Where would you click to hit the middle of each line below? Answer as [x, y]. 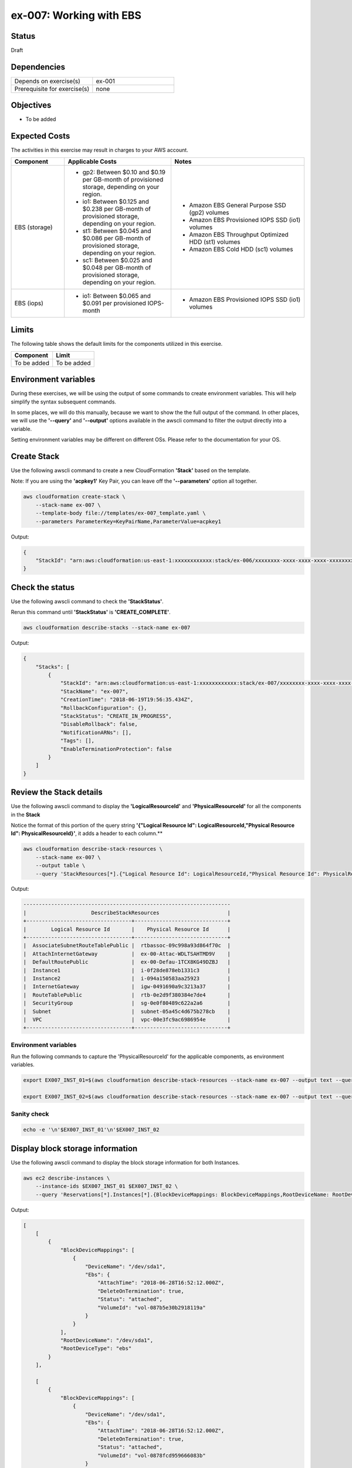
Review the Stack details [57, 792]
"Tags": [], [77, 741]
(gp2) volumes [209, 213]
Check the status [43, 587]
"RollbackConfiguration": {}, [104, 708]
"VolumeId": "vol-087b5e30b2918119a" [151, 1307]
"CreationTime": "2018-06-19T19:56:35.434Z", [127, 700]
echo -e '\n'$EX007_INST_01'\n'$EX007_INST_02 [91, 1130]
